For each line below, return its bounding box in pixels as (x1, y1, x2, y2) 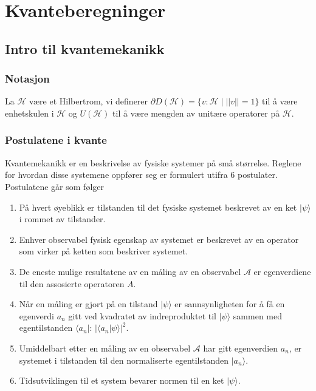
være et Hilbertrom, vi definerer (29, 95, 148, 107)
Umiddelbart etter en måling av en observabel (19, 341, 191, 354)
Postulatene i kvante (5, 132, 107, 148)
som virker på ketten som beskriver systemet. (19, 245, 188, 257)
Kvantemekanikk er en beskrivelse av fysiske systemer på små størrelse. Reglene (5, 156, 301, 169)
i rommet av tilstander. (19, 212, 106, 225)
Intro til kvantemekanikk (5, 39, 165, 58)
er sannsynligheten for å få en (174, 297, 285, 310)
